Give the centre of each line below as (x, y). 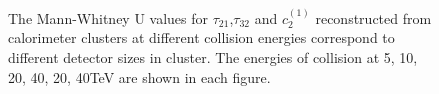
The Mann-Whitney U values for (108, 17)
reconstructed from (373, 17)
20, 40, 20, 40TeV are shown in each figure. (139, 76)
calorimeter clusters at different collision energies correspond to (201, 37)
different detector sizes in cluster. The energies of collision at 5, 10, (213, 57)
